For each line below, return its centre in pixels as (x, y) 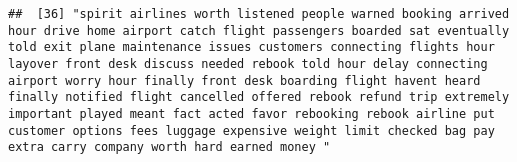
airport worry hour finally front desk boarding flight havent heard (244, 80)
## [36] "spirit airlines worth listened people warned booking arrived (259, 14)
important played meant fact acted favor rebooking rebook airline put (251, 113)
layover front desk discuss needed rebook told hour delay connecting (248, 63)
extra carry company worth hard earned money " (169, 147)
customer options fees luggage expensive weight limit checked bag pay (251, 130)
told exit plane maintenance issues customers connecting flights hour (251, 47)
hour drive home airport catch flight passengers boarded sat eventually (259, 30)
